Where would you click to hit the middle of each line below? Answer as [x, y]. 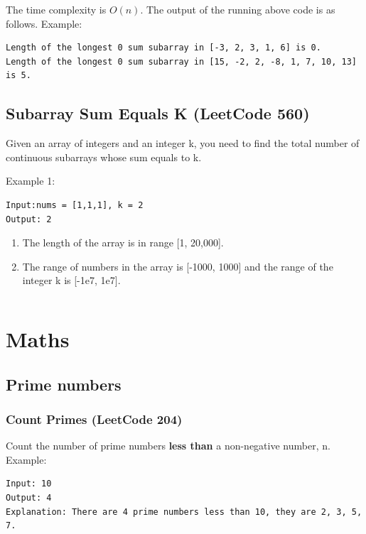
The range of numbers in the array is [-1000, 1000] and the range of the [178, 266]
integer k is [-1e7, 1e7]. [71, 280]
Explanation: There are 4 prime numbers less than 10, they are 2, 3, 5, [184, 512]
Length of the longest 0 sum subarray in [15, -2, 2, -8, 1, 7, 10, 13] [181, 61]
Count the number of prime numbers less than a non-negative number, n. [168, 446]
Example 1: [31, 181]
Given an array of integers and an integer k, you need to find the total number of [183, 143]
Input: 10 [29, 484]
